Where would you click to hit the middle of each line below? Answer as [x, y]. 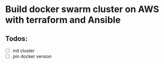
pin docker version [32, 56]
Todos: [16, 39]
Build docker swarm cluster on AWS [82, 9]
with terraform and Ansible [63, 20]
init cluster [24, 51]
